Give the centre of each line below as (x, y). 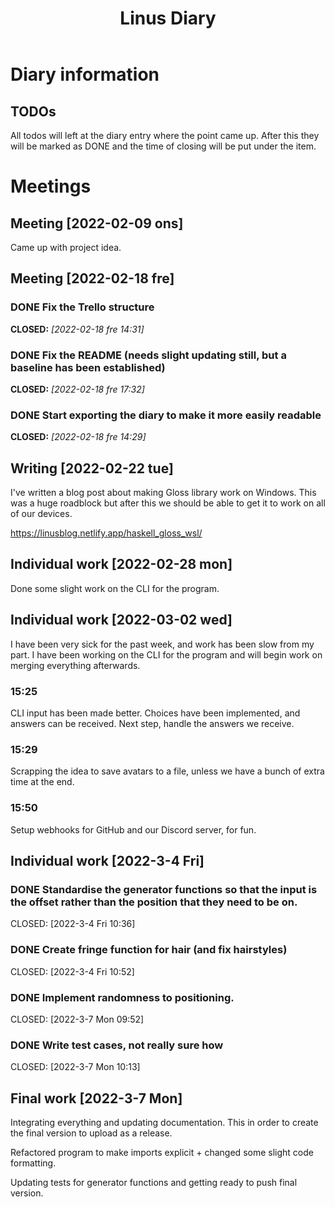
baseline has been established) (88, 367)
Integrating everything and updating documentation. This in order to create (164, 1122)
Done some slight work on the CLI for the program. (115, 588)
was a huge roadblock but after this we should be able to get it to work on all (168, 503)
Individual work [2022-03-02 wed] (121, 620)
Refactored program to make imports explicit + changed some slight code (162, 1152)
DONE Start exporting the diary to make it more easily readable (166, 415)
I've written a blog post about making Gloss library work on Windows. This (163, 493)
